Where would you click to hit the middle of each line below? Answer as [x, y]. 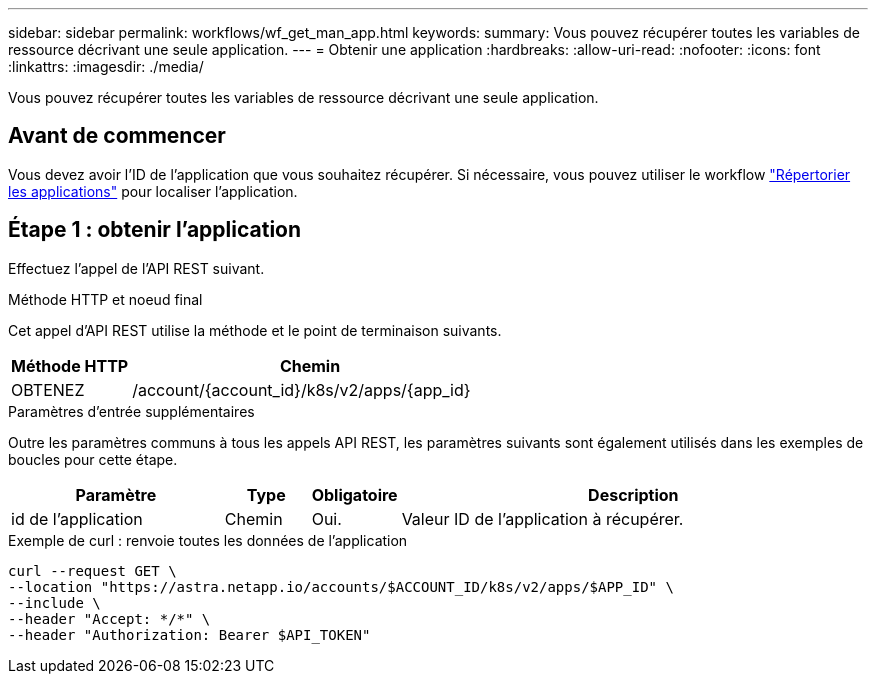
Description [633, 494]
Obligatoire [354, 494]
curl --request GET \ [92, 570]
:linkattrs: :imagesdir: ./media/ [106, 66]
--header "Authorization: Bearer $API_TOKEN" [189, 634]
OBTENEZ [48, 389]
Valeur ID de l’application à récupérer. [542, 518]
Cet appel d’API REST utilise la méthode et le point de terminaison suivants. [255, 330]
